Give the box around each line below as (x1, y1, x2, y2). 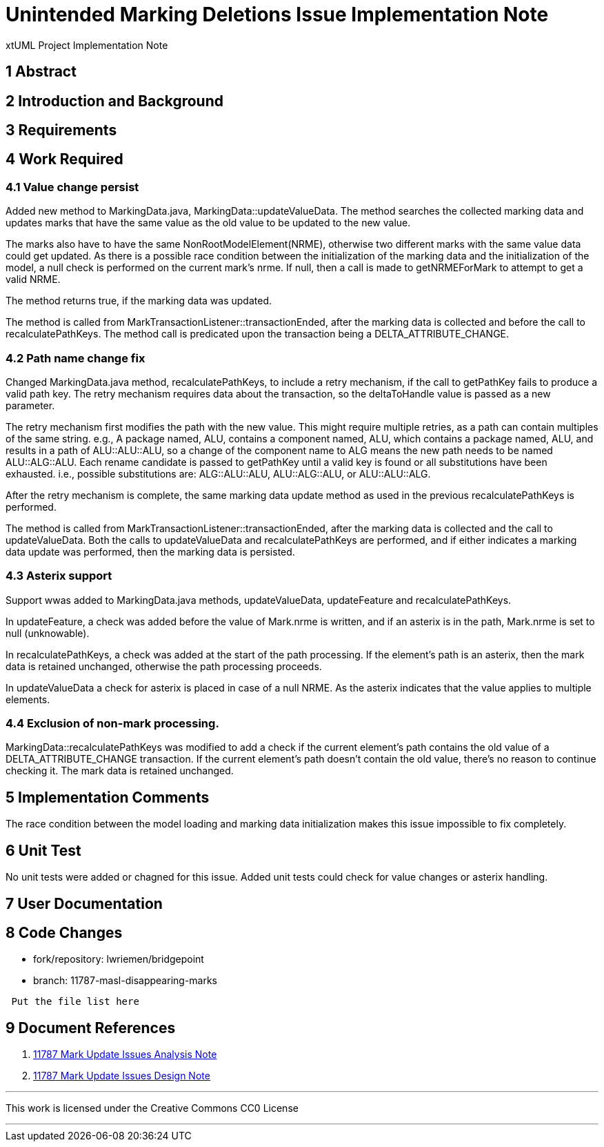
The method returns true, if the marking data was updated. (6, 295, 272, 307)
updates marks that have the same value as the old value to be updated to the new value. (6, 217, 411, 229)
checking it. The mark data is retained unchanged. (6, 765, 234, 777)
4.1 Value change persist (6, 179, 139, 194)
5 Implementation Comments (6, 788, 210, 806)
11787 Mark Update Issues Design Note (33, 1070, 210, 1082)
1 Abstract (6, 63, 77, 81)
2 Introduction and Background (6, 92, 223, 110)
